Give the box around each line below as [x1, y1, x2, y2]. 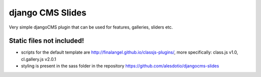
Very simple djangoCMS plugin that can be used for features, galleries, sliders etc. [9, 24, 173, 30]
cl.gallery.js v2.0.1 [21, 56, 57, 62]
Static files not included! [9, 37, 85, 45]
